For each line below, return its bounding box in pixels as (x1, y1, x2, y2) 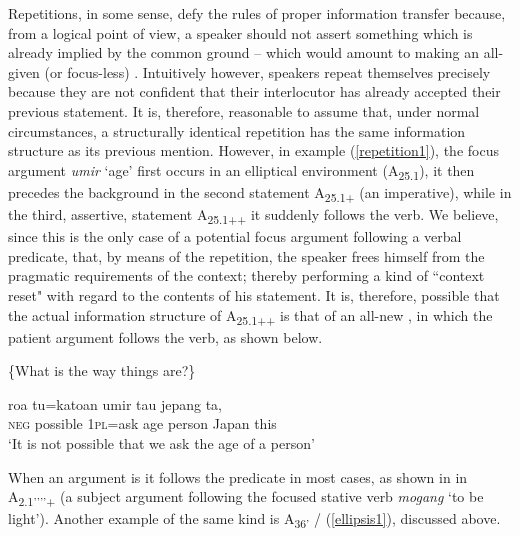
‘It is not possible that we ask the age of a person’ (8, 433, 315, 453)
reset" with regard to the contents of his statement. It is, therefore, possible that (8, 284, 500, 305)
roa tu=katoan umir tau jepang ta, (8, 393, 223, 414)
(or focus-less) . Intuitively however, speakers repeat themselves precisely (44, 61, 491, 82)
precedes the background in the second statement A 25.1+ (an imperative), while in (8, 181, 512, 205)
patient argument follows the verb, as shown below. (8, 326, 323, 347)
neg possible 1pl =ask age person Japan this (8, 413, 277, 434)
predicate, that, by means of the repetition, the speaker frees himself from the (8, 245, 485, 266)
